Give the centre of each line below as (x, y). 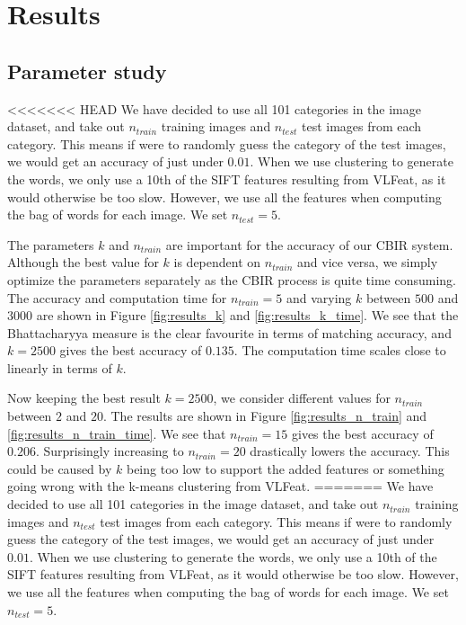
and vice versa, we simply (368, 262)
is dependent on (217, 262)
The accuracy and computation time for (117, 297)
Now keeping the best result (84, 398)
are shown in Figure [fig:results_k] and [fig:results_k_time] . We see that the (247, 315)
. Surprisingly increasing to (110, 451)
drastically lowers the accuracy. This (350, 451)
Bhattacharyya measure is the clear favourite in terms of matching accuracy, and (229, 332)
